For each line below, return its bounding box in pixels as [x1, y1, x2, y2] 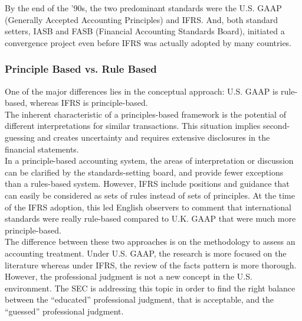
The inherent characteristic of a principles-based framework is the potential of [5, 108, 286, 120]
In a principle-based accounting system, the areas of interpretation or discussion [5, 154, 294, 167]
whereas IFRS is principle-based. [29, 96, 148, 109]
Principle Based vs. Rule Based [5, 61, 157, 76]
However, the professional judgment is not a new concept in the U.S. [5, 270, 252, 283]
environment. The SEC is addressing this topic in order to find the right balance [5, 281, 296, 294]
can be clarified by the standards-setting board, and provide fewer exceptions [5, 166, 284, 178]
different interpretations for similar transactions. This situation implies [5, 119, 261, 132]
